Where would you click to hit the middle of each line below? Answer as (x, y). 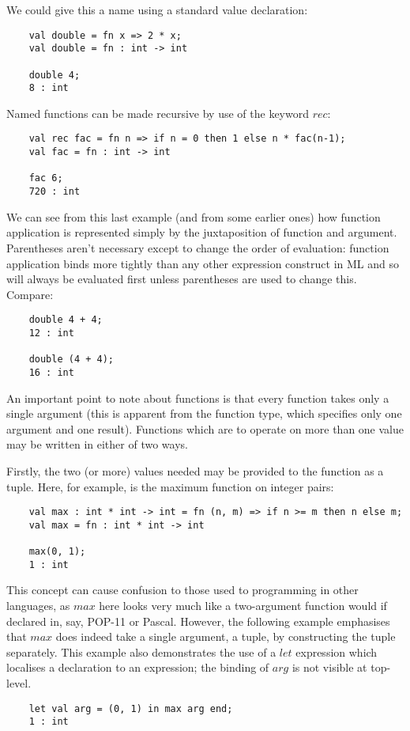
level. (19, 683)
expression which (337, 651)
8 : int (49, 88)
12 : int (51, 333)
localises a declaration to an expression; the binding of (138, 667)
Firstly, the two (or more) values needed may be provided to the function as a (195, 470)
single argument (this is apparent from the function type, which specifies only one (204, 413)
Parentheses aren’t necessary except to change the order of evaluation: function (198, 247)
